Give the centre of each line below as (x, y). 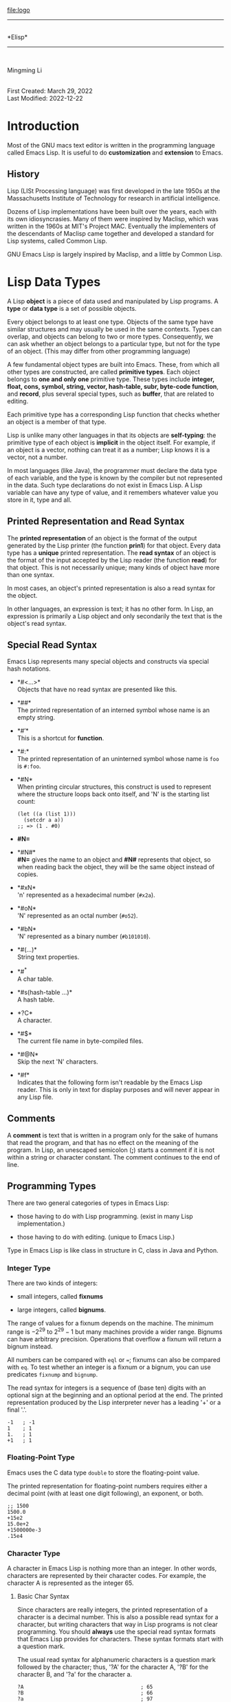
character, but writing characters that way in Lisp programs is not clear (117, 1624)
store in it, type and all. (40, 500)
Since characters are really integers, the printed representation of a (112, 1610)
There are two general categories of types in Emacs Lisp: (88, 1203)
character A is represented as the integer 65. (70, 1583)
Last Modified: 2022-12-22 (45, 98)
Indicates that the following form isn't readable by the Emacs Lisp (110, 1082)
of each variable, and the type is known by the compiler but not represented (115, 478)
